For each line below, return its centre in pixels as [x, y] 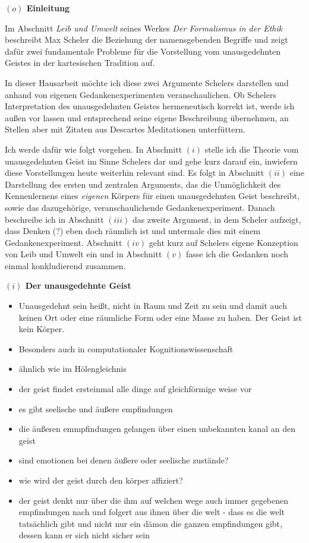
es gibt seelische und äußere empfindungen [96, 408]
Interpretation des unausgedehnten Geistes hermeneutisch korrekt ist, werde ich [150, 106]
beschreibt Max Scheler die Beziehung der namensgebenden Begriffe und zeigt [146, 40]
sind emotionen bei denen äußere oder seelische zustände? [124, 460]
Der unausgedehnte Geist [78, 285]
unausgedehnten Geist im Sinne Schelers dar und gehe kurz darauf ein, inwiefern [151, 161]
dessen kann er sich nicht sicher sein [84, 535]
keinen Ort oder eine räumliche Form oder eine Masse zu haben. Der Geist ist [160, 317]
